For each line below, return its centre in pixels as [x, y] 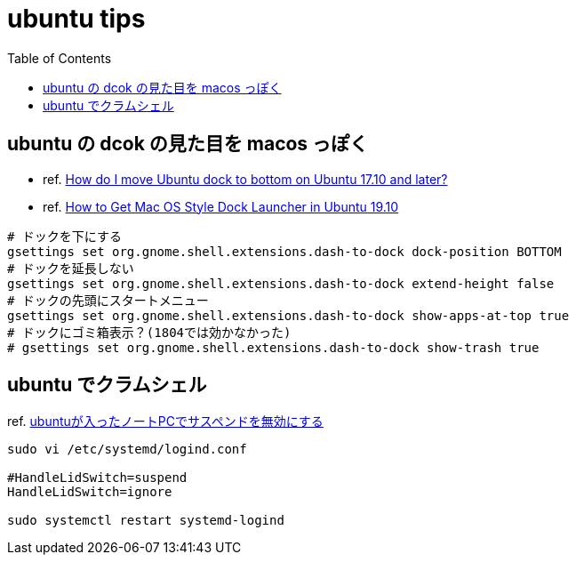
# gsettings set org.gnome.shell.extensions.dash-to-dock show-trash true [273, 347]
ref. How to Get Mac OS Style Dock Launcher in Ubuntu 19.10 [221, 206]
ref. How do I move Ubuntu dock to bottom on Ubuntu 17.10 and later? [245, 179]
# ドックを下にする [64, 236]
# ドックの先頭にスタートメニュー [108, 300]
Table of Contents [60, 58]
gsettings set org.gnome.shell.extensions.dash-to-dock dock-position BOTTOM [284, 251]
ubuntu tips [76, 19]
